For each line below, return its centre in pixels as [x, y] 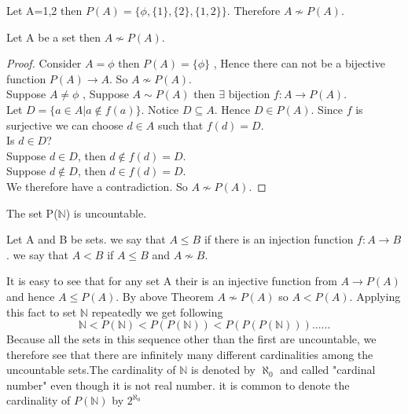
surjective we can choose [65, 125]
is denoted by [223, 370]
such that [180, 125]
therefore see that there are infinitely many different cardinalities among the [190, 354]
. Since [327, 109]
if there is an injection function [279, 239]
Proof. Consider [44, 63]
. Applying [375, 296]
